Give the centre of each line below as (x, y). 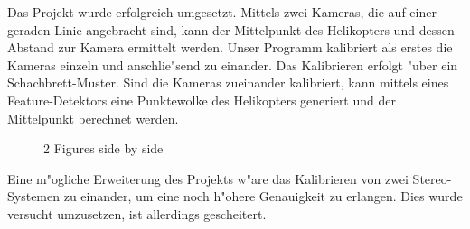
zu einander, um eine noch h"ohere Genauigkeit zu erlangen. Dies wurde (263, 196)
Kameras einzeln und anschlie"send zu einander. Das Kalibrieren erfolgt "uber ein (233, 64)
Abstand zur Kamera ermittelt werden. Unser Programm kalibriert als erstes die (230, 47)
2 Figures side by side (103, 148)
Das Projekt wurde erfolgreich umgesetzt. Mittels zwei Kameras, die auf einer (222, 12)
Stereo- (432, 178)
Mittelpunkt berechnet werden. (93, 118)
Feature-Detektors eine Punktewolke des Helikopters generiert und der (202, 100)
